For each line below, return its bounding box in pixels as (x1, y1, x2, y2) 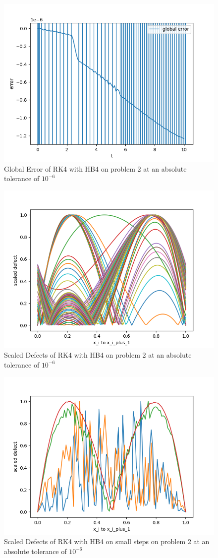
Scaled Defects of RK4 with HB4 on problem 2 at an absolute (4, 350, 192, 360)
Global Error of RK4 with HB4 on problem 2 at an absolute (4, 163, 187, 174)
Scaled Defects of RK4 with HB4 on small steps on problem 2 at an (4, 536, 210, 547)
